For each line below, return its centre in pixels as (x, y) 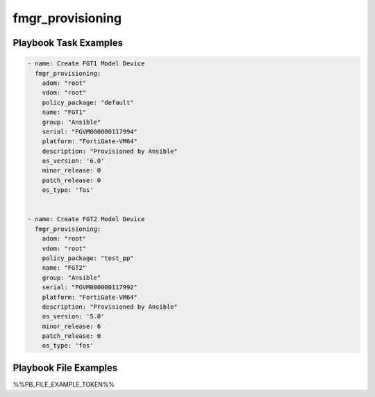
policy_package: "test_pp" (88, 258)
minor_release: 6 (72, 326)
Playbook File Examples (65, 367)
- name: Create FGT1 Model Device (86, 64)
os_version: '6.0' (73, 161)
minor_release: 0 (72, 171)
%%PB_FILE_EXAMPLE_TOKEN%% (64, 384)
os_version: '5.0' (73, 317)
